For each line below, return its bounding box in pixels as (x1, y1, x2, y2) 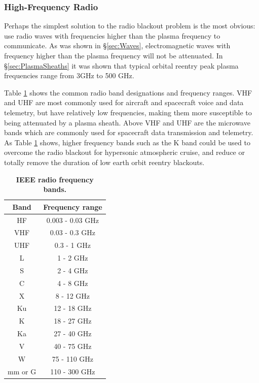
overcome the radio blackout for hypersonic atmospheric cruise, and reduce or (4, 147, 245, 157)
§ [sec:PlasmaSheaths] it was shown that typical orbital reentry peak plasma (4, 60, 239, 71)
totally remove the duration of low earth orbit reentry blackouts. (4, 156, 205, 167)
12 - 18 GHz (54, 303, 92, 313)
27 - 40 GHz (54, 328, 92, 339)
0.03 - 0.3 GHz (50, 227, 95, 238)
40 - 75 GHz (54, 341, 92, 351)
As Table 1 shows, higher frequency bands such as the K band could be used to (4, 137, 250, 147)
